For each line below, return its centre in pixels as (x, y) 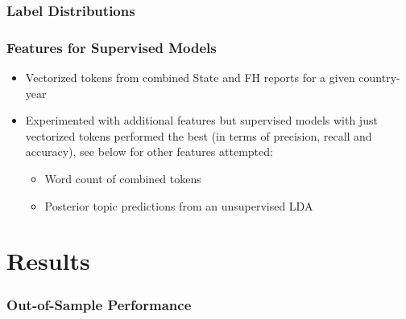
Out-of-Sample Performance (99, 304)
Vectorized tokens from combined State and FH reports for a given (190, 78)
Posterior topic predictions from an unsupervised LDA (179, 205)
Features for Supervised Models (112, 47)
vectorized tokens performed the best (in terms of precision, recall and (199, 135)
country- (379, 78)
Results (48, 261)
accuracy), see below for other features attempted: (149, 151)
